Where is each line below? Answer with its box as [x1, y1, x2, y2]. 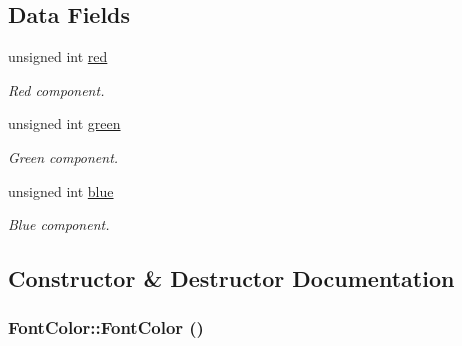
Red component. [8, 79, 105, 100]
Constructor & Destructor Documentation [8, 263, 455, 294]
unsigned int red [8, 46, 108, 67]
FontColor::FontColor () [8, 315, 204, 340]
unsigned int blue [8, 180, 114, 201]
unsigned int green [8, 113, 121, 134]
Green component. [8, 146, 119, 167]
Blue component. [8, 214, 110, 235]
